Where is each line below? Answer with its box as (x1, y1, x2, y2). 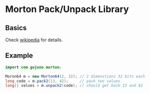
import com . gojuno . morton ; (5, 64, 62, 70)
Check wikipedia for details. (5, 37, 63, 43)
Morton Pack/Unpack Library (5, 4, 129, 15)
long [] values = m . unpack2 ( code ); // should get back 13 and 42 (5, 83, 143, 88)
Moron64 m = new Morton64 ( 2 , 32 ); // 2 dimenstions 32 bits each (5, 74, 145, 79)
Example (5, 51, 33, 60)
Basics (5, 24, 27, 32)
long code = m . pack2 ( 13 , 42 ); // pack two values (5, 78, 121, 83)
